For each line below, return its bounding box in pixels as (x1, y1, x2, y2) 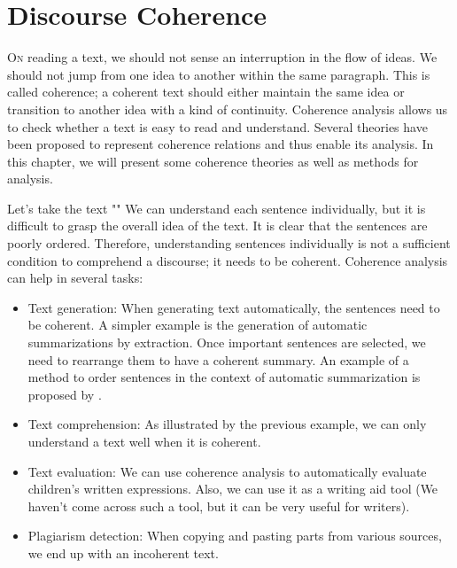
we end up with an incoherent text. (27, 543, 219, 562)
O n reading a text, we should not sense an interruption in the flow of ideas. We (7, 48, 438, 66)
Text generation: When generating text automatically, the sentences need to (27, 298, 440, 316)
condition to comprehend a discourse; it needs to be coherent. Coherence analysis (7, 251, 448, 269)
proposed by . (27, 385, 102, 403)
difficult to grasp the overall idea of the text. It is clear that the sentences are (7, 216, 428, 235)
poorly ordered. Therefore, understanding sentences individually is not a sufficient (7, 234, 451, 253)
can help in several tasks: (7, 268, 143, 287)
